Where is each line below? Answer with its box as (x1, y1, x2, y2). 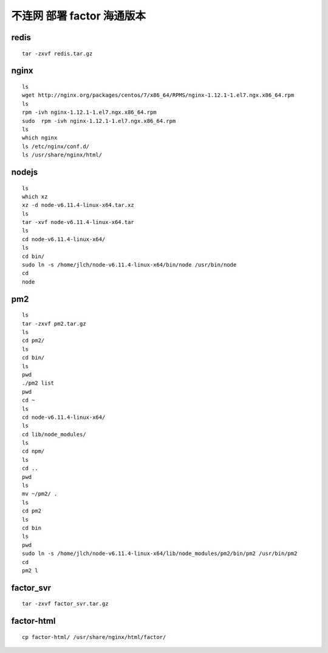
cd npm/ (22, 448, 45, 455)
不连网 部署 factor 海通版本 (11, 9, 146, 23)
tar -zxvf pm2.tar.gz (22, 320, 86, 327)
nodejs (11, 167, 38, 177)
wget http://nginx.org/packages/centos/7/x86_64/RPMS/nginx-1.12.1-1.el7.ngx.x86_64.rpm (22, 92, 295, 99)
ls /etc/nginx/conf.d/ (22, 143, 90, 150)
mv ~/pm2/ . (22, 491, 58, 497)
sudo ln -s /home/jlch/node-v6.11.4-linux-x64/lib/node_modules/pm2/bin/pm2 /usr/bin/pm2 (22, 550, 298, 557)
